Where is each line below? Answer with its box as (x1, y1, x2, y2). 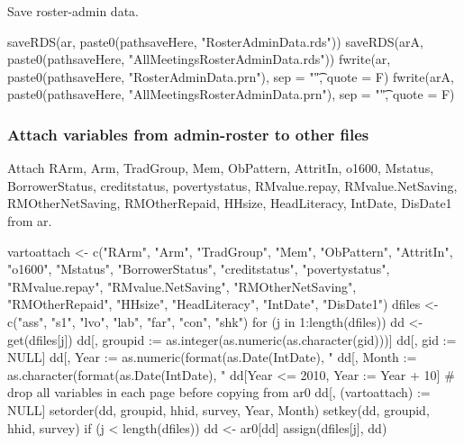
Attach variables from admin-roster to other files (7, 122, 369, 145)
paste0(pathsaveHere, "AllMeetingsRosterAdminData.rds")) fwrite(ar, (7, 50, 391, 68)
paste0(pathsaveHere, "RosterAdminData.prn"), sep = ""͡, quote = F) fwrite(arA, (7, 67, 454, 86)
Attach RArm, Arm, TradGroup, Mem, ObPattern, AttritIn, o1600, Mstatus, (7, 159, 434, 177)
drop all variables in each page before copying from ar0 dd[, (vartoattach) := (7, 383, 431, 402)
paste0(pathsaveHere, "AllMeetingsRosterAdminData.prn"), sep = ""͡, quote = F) (7, 85, 455, 104)
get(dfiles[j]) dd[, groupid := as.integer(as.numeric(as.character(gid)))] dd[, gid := (7, 330, 457, 349)
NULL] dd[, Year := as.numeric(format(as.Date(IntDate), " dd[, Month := (7, 348, 417, 367)
